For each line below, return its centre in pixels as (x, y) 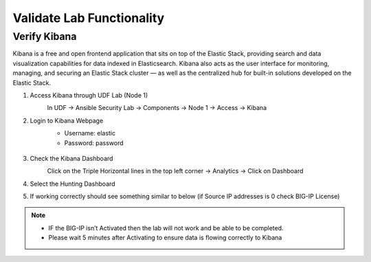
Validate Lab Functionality (89, 18)
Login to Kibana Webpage (67, 120)
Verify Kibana (45, 36)
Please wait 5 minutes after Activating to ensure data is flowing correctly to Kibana (165, 238)
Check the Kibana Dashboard (71, 158)
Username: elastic (90, 133)
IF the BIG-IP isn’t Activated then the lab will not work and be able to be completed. (166, 228)
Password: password (94, 143)
